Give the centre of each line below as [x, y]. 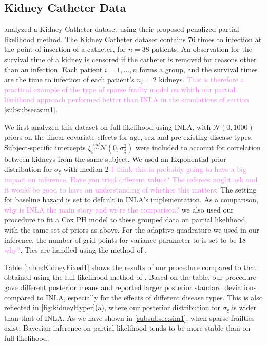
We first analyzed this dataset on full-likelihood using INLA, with [108, 127]
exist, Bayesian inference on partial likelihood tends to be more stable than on [127, 328]
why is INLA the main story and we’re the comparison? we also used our [119, 209]
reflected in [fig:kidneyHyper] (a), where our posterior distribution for [112, 307]
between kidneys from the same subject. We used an [86, 158]
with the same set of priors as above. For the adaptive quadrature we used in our [132, 229]
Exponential [190, 159]
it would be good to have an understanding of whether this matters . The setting [130, 189]
